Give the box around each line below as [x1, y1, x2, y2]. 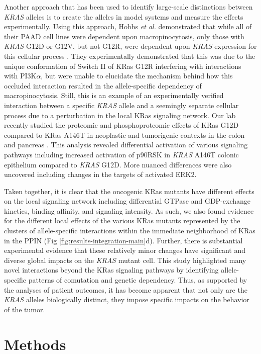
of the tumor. [4, 304, 45, 314]
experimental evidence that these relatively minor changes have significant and [4, 245, 245, 255]
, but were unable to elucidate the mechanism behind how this [41, 70, 233, 81]
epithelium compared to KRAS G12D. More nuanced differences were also [4, 159, 232, 169]
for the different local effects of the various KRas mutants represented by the [4, 215, 240, 226]
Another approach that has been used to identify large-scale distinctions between [4, 2, 253, 12]
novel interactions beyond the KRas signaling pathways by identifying [4, 264, 219, 275]
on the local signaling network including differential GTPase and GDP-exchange [4, 196, 251, 206]
